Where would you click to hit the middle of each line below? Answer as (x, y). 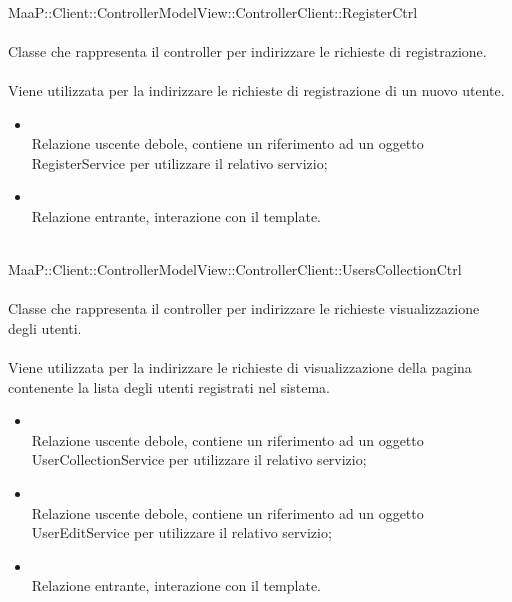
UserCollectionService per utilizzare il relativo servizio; (199, 459)
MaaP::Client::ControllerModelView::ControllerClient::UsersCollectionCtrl (235, 269)
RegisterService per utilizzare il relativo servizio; (179, 162)
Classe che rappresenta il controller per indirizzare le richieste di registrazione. (247, 50)
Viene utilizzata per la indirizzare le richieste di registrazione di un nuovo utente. (256, 89)
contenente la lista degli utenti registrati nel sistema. (169, 386)
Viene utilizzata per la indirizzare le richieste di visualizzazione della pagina (240, 367)
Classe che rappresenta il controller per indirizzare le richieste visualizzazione (244, 308)
